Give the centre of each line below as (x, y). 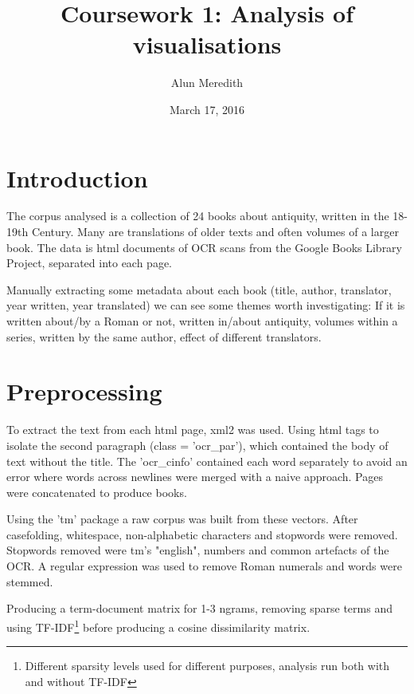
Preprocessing (84, 391)
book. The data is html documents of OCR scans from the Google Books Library (204, 247)
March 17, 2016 (207, 109)
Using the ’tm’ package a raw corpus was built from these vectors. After (182, 519)
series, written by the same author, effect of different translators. (164, 336)
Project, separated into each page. (90, 263)
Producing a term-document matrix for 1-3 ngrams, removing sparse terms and (199, 608)
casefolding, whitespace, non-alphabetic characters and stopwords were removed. (202, 534)
